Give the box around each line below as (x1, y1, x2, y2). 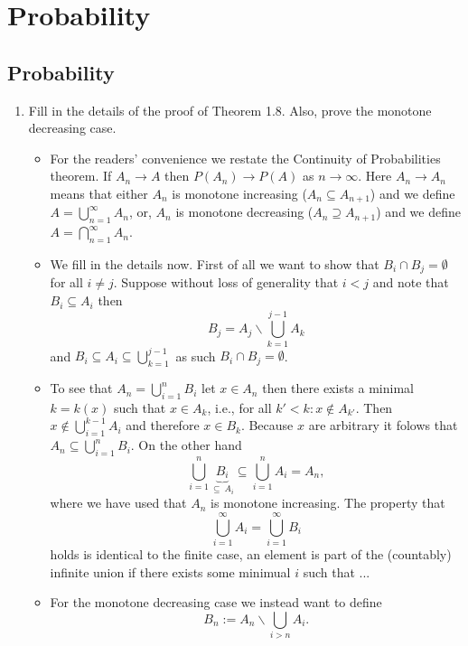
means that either (50, 183, 148, 202)
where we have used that (50, 493, 187, 512)
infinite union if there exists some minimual (50, 562, 291, 581)
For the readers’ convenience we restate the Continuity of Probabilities (50, 148, 441, 167)
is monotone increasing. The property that (211, 493, 445, 512)
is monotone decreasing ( (175, 202, 314, 221)
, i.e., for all (207, 398, 272, 417)
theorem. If (50, 166, 112, 185)
